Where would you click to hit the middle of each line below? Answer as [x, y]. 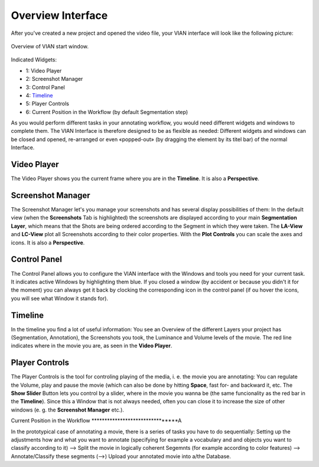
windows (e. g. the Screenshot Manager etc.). [67, 410]
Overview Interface [59, 15]
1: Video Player [44, 70]
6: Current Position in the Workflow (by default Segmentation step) [107, 112]
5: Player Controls [47, 104]
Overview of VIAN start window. [50, 46]
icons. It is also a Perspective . [48, 243]
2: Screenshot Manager [54, 79]
